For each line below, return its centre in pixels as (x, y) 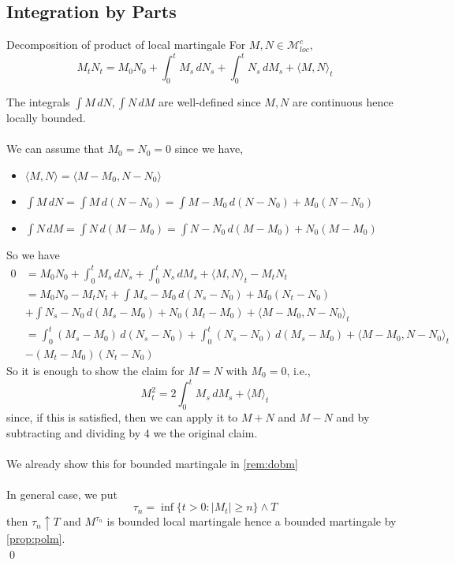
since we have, (209, 149)
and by (353, 416)
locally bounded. (46, 118)
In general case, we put (62, 494)
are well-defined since (210, 102)
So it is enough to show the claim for (95, 371)
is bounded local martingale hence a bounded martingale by (252, 521)
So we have (33, 254)
